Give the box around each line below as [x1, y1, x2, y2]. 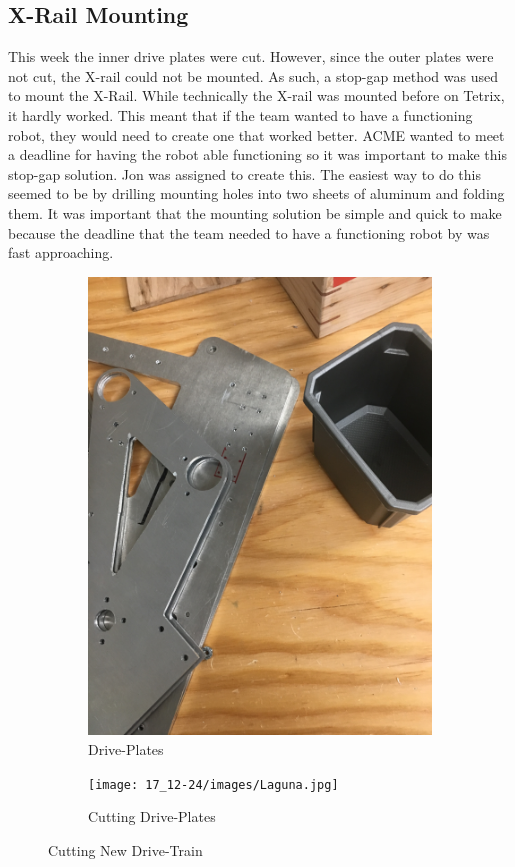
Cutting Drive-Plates [88, 806, 216, 827]
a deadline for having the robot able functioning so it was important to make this [8, 144, 507, 165]
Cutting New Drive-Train [48, 839, 203, 860]
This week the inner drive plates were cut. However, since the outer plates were [8, 46, 494, 67]
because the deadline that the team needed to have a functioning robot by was [8, 222, 490, 243]
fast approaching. [8, 242, 114, 263]
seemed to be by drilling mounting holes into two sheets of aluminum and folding [8, 183, 505, 204]
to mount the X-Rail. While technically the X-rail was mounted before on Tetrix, [8, 85, 505, 106]
